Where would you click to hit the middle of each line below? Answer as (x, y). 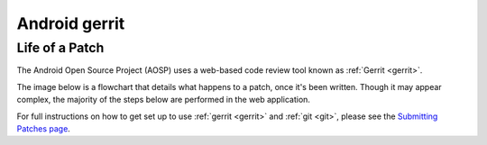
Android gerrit (71, 23)
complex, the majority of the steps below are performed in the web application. (164, 100)
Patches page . (44, 128)
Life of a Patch (60, 48)
